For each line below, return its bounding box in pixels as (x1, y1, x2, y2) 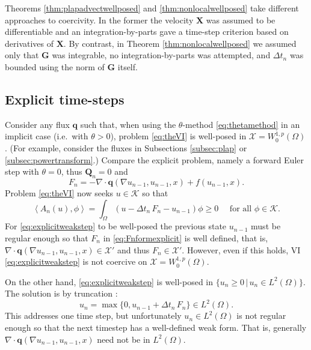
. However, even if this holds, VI (182, 243, 301, 256)
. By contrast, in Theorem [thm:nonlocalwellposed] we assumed (63, 37, 297, 49)
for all (229, 204, 252, 213)
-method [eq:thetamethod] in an (182, 118, 300, 130)
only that (5, 49, 39, 61)
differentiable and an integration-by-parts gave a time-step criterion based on (5, 25, 289, 38)
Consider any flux (5, 118, 70, 130)
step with (5, 165, 39, 178)
